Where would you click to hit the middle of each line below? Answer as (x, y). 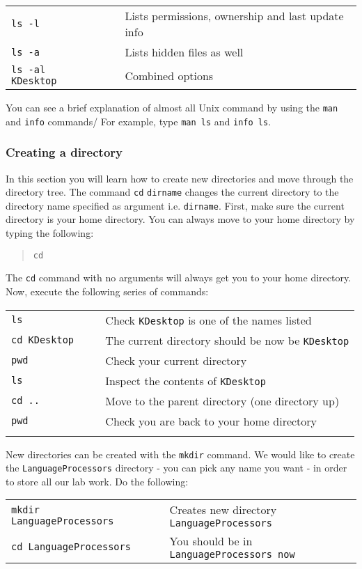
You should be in (211, 541)
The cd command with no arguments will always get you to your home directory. (179, 278)
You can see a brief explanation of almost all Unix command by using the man (172, 107)
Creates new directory (223, 510)
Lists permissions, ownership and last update (234, 16)
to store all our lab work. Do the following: (97, 481)
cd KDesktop (43, 340)
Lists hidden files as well (184, 52)
